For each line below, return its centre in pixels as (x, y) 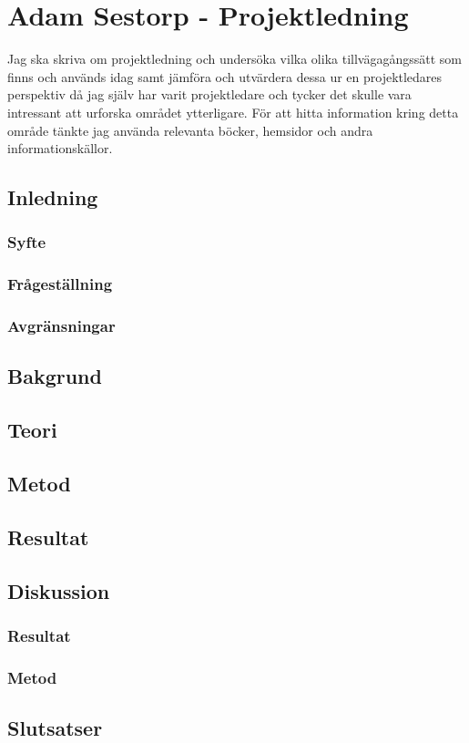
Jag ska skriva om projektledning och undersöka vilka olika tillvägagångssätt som (234, 59)
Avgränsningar (61, 326)
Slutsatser (55, 727)
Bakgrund (55, 376)
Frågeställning (60, 284)
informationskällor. (60, 148)
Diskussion (59, 590)
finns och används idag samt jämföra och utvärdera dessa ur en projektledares (225, 76)
